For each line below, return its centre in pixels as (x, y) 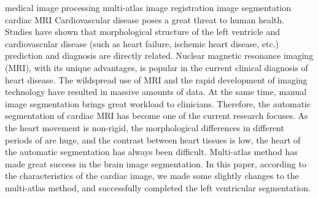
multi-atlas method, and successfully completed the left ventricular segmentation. (158, 187)
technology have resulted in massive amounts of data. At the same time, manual (156, 92)
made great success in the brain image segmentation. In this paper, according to (156, 163)
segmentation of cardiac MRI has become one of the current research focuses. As (157, 116)
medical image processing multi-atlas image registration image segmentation (148, 7)
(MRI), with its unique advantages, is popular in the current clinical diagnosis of (157, 67)
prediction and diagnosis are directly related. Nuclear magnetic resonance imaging (159, 55)
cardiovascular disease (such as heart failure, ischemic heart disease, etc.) (142, 43)
